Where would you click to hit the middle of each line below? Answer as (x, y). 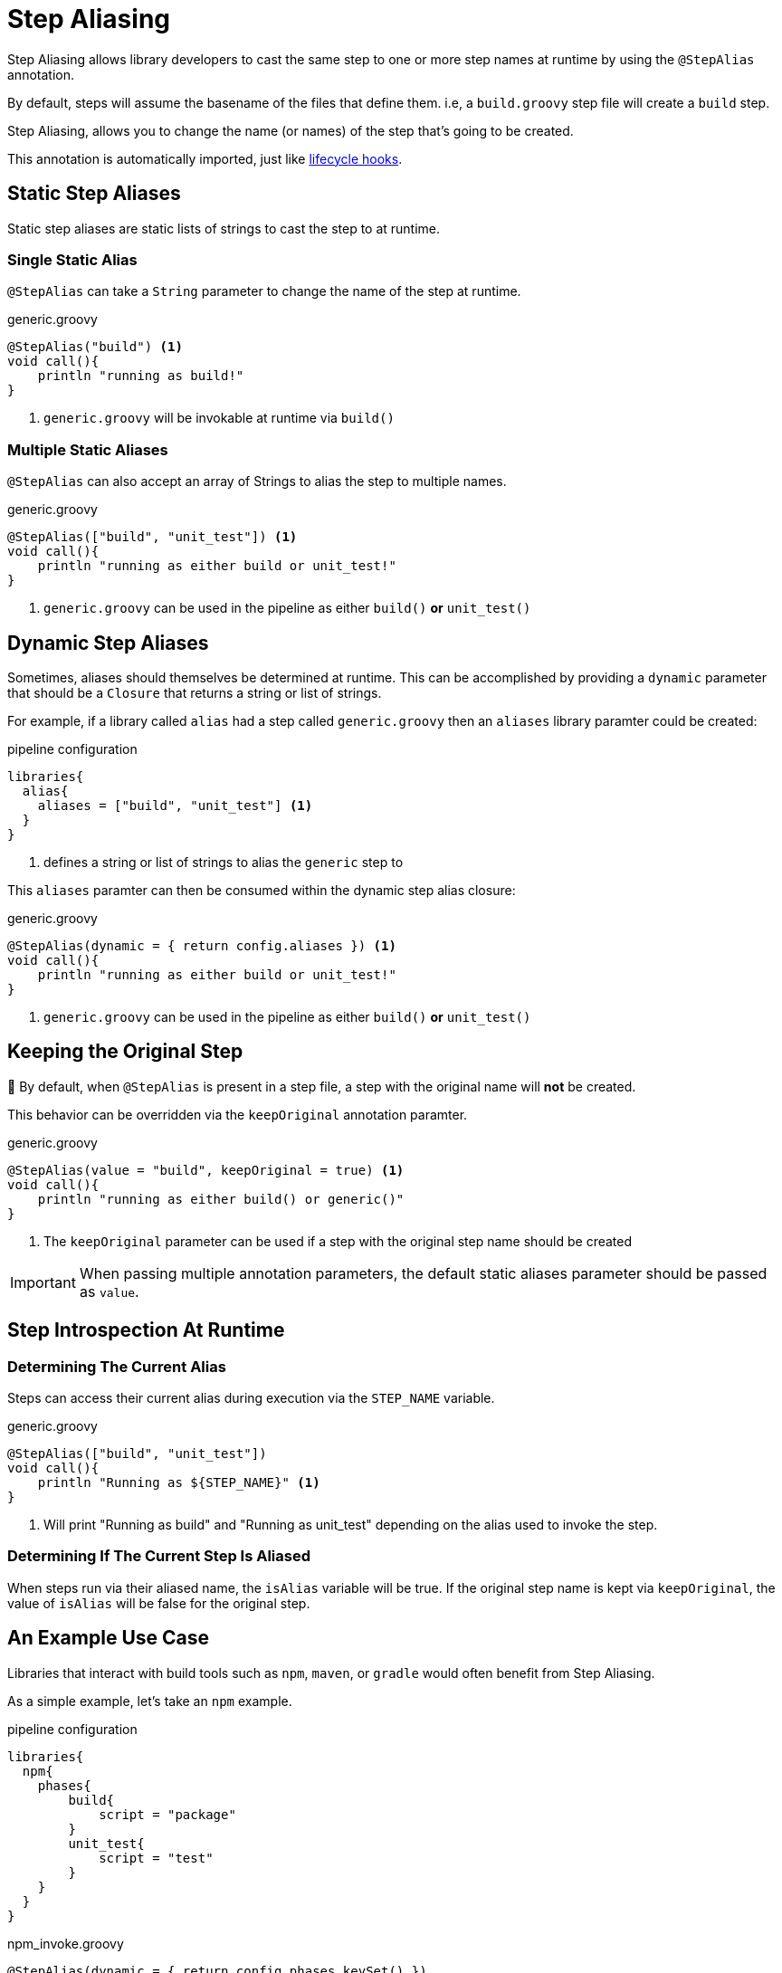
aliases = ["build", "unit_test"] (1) (175, 805)
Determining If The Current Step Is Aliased (159, 1556)
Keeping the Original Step (125, 1052)
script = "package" (167, 1814)
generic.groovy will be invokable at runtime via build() (219, 418)
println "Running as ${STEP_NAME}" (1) (179, 1482)
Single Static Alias (72, 259)
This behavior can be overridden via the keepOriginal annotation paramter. (238, 1114)
